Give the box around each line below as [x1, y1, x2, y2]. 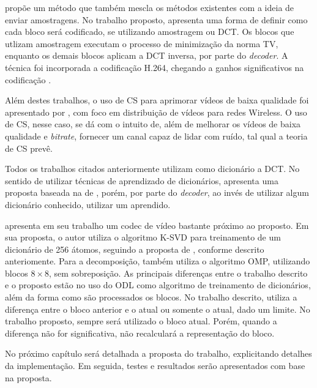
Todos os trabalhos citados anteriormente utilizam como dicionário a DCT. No [5, 162, 300, 175]
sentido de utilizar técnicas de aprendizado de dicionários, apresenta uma [5, 174, 278, 187]
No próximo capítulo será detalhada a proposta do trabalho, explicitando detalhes [5, 347, 312, 360]
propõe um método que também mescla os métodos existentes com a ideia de [5, 1, 294, 13]
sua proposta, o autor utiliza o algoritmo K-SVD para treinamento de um [5, 231, 281, 244]
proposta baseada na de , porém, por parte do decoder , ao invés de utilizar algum [5, 186, 309, 199]
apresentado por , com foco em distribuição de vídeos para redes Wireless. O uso [5, 105, 307, 118]
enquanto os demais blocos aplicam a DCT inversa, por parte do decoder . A [5, 49, 288, 62]
